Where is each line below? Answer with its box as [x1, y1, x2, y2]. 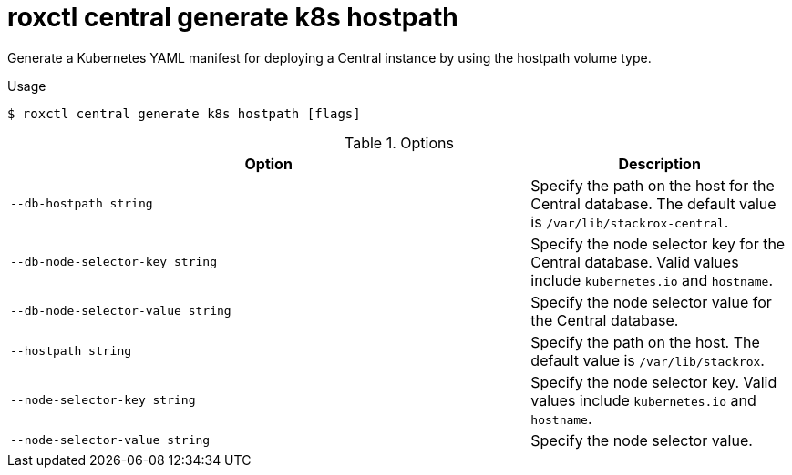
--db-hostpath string [10, 197, 153, 211]
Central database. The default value [530, 194, 777, 213]
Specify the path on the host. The [530, 332, 760, 351]
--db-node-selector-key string [10, 255, 217, 269]
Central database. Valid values [530, 252, 739, 271]
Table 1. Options [345, 133, 454, 152]
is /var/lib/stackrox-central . [530, 212, 729, 231]
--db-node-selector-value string [10, 304, 231, 318]
